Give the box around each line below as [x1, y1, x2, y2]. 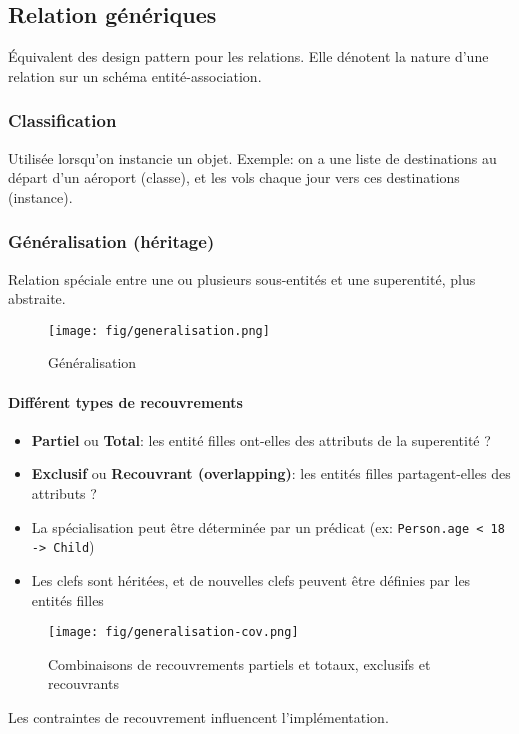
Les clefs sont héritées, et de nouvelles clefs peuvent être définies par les [31, 569, 471, 590]
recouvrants [48, 673, 119, 694]
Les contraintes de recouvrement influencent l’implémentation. [8, 706, 389, 727]
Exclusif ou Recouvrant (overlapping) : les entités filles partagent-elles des [31, 463, 511, 484]
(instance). [8, 186, 73, 207]
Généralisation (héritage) [8, 229, 215, 254]
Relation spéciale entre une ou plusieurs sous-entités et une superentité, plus [8, 268, 476, 289]
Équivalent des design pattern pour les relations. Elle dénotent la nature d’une [8, 46, 489, 67]
